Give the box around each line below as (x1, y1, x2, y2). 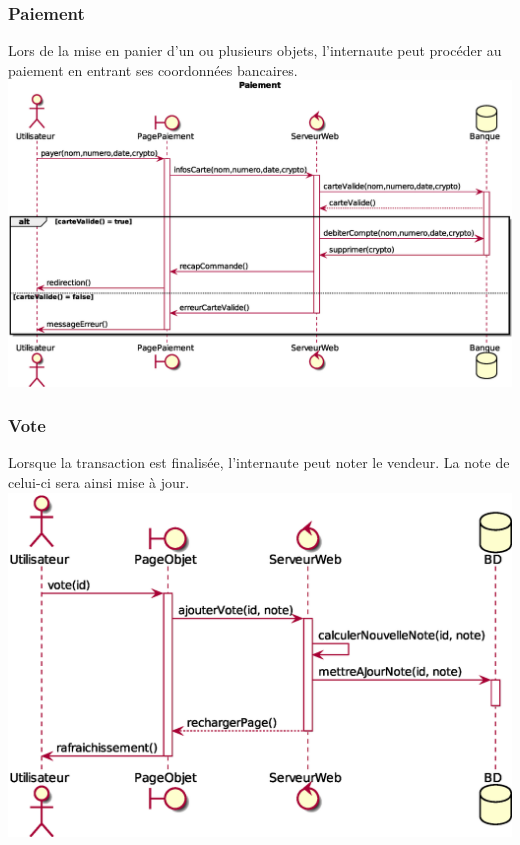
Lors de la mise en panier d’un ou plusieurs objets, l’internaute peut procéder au (8, 40, 502, 61)
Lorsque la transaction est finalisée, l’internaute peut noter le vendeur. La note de (8, 452, 510, 473)
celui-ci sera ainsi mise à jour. (8, 471, 190, 492)
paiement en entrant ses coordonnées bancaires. (8, 59, 298, 80)
